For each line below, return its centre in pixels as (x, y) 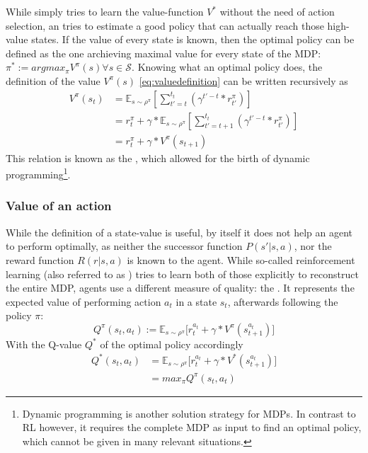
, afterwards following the (283, 301)
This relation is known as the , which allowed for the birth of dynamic (158, 157)
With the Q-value (44, 344)
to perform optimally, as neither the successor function (124, 246)
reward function (40, 259)
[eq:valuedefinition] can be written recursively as (243, 80)
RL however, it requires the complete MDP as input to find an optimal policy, (192, 427)
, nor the (313, 246)
